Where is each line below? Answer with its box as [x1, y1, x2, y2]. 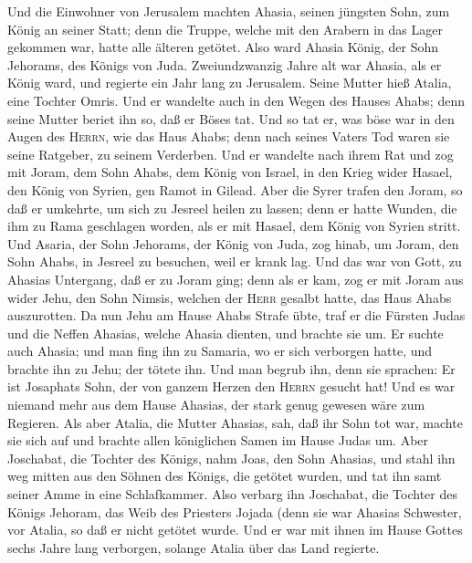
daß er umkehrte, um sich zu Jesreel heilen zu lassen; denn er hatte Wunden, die [7, 198, 457, 217]
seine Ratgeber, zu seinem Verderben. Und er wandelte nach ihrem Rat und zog [7, 144, 454, 163]
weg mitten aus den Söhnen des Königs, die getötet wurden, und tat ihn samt [7, 466, 442, 485]
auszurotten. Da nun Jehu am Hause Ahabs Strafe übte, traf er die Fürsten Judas [7, 306, 466, 325]
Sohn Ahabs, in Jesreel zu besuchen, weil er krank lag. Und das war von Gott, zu [7, 252, 462, 271]
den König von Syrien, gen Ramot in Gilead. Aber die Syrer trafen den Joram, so [7, 180, 463, 199]
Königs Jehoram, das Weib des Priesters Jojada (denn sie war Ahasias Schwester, [7, 502, 462, 521]
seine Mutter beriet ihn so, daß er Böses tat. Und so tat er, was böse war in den [7, 109, 455, 128]
